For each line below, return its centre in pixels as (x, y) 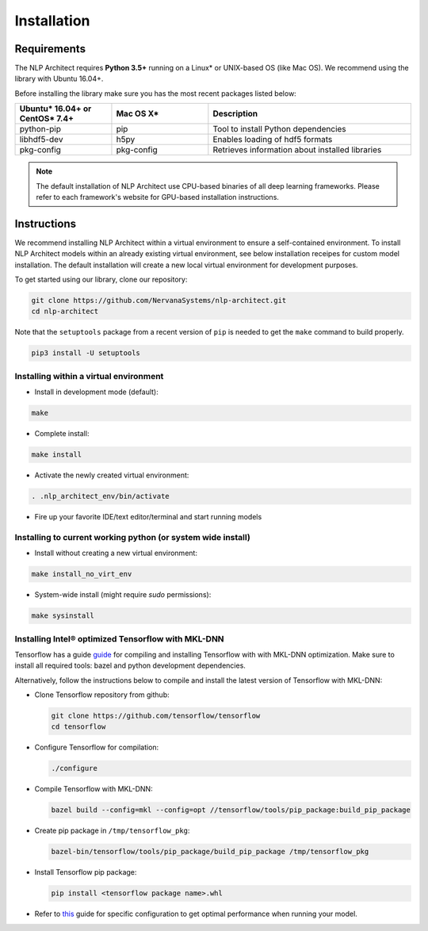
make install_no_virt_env (82, 574)
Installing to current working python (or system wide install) (133, 537)
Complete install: (62, 434)
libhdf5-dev (41, 140)
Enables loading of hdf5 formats (273, 140)
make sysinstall (63, 616)
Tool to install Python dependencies (279, 129)
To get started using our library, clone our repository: (101, 280)
